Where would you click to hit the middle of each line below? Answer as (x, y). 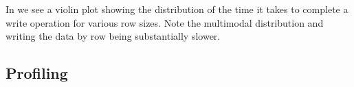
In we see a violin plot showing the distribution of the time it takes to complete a (177, 9)
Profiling (37, 73)
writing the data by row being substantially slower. (113, 36)
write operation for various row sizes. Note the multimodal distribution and (165, 22)
